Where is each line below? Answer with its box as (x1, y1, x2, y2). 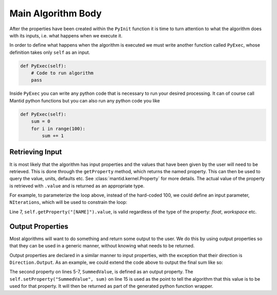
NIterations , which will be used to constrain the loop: (9, 199, 128, 205)
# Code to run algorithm (31, 70, 94, 76)
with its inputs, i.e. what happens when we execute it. (9, 32, 123, 38)
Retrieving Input (9, 147, 62, 156)
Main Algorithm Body (9, 8, 102, 19)
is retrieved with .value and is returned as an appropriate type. (9, 182, 145, 189)
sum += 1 (42, 133, 64, 139)
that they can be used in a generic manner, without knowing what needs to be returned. (9, 243, 195, 249)
